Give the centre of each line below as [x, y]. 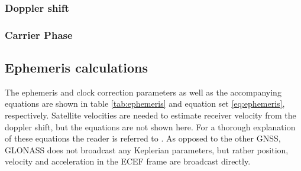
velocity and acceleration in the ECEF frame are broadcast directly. [128, 161]
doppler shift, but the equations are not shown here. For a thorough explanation [150, 126]
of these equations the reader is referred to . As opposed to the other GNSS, [143, 138]
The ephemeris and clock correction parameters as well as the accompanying [143, 92]
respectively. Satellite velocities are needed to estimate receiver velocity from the [150, 115]
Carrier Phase [39, 34]
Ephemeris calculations [77, 68]
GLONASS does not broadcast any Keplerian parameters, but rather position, [147, 149]
